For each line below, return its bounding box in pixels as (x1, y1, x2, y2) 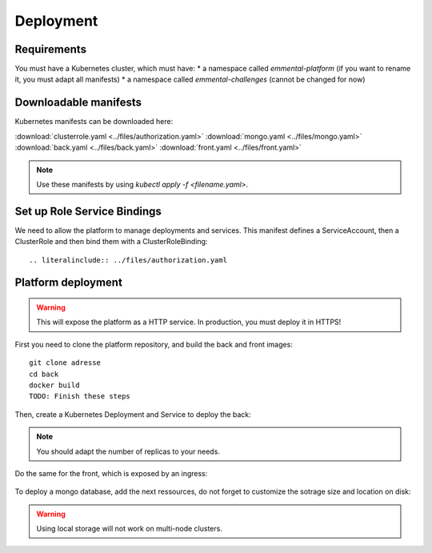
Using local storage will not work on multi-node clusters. (36, 524, 223, 534)
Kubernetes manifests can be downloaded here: (14, 117, 174, 126)
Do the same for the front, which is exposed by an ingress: (14, 468, 208, 478)
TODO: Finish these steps (29, 392, 131, 401)
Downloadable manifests (14, 96, 142, 110)
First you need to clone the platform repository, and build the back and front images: (14, 339, 294, 349)
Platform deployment (14, 276, 123, 290)
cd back (29, 369, 59, 379)
